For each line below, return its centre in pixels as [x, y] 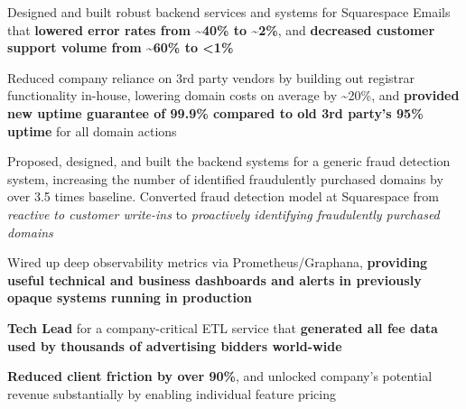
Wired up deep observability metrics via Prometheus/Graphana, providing [218, 262]
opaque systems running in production [130, 297]
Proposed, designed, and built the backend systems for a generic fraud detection [229, 161]
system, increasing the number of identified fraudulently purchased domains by [225, 178]
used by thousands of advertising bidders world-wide [175, 345]
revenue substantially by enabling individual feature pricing [172, 393]
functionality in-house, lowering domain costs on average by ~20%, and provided [233, 95]
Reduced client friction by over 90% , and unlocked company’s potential [220, 376]
